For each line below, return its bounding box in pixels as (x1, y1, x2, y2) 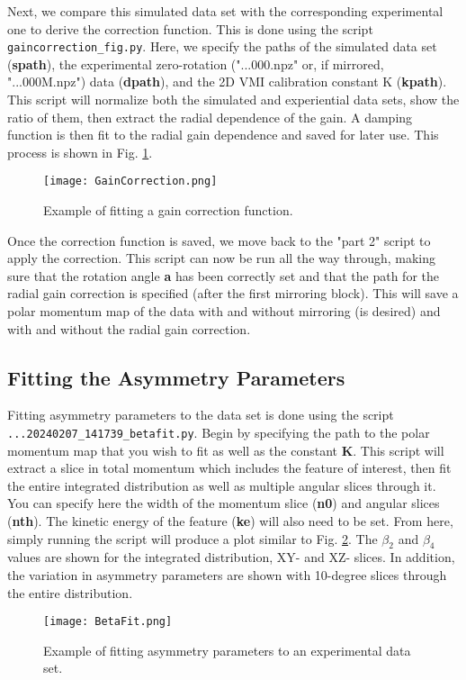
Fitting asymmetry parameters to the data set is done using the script (7, 405, 394, 424)
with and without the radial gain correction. (7, 319, 251, 338)
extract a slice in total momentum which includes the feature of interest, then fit (7, 458, 452, 477)
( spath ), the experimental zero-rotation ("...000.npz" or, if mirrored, (7, 54, 384, 73)
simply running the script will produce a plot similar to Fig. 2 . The (7, 529, 378, 548)
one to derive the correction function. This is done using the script (7, 19, 373, 38)
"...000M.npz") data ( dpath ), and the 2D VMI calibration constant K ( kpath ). (7, 72, 447, 91)
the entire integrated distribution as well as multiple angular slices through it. (7, 476, 436, 494)
